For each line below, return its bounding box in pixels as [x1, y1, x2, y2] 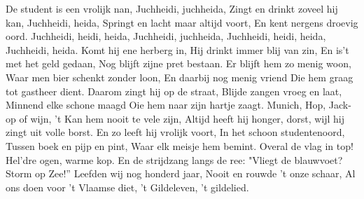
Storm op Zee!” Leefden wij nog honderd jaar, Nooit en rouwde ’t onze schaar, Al [6, 166, 356, 181]
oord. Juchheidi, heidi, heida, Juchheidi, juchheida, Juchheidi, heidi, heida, [6, 29, 326, 43]
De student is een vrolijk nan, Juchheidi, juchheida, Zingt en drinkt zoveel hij [6, 1, 338, 15]
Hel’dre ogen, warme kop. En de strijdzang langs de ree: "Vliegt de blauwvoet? [6, 152, 343, 167]
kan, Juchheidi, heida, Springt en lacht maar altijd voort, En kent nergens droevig [6, 15, 358, 29]
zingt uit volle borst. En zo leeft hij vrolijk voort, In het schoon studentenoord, [6, 125, 345, 139]
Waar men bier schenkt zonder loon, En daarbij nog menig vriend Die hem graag [6, 69, 353, 84]
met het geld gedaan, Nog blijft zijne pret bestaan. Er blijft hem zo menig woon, [6, 56, 351, 71]
